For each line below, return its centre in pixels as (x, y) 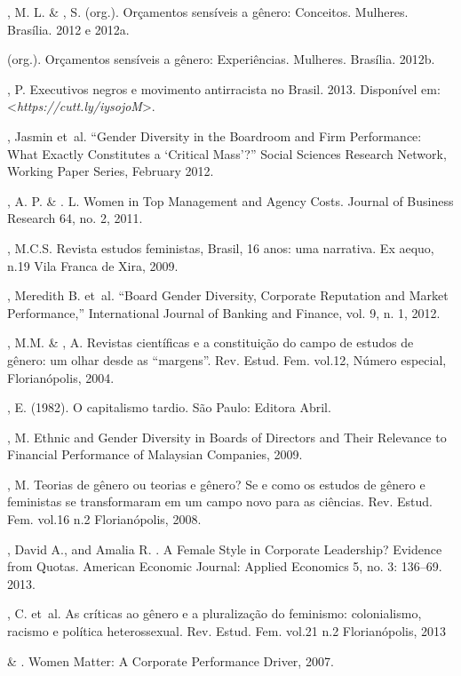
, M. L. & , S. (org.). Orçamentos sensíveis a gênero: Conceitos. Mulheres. (208, 12)
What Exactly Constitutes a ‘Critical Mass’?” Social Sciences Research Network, (227, 153)
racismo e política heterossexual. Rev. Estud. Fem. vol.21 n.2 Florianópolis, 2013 (227, 631)
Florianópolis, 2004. (61, 377)
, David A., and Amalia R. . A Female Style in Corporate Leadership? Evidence (225, 549)
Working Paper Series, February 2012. (111, 171)
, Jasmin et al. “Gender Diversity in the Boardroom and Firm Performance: (215, 135)
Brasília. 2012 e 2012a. (68, 29)
